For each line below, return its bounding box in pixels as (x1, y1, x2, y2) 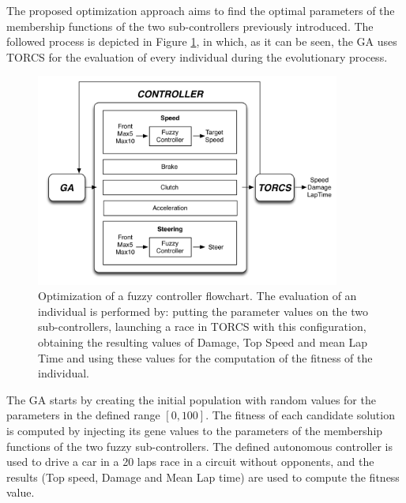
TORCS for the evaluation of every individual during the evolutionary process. (6, 48, 388, 65)
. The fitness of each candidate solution (205, 407, 395, 423)
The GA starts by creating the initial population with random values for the (6, 391, 376, 407)
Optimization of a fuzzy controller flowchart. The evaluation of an (38, 287, 357, 304)
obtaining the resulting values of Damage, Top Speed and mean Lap (38, 334, 368, 350)
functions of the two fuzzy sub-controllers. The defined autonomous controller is (6, 437, 393, 454)
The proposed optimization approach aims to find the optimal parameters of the (6, 2, 395, 18)
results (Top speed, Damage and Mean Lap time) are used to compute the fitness (6, 468, 400, 485)
